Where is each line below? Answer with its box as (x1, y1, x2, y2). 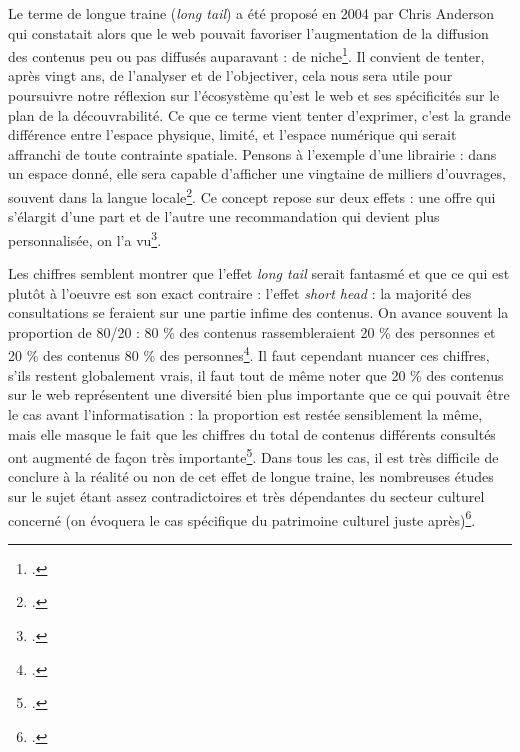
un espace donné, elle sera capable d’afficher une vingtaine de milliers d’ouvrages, (8, 163, 506, 184)
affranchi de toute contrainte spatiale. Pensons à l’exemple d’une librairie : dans (8, 143, 497, 164)
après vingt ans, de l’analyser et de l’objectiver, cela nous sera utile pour (8, 65, 453, 86)
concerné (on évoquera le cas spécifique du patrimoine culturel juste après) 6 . (8, 506, 476, 530)
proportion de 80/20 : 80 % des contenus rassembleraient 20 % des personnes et (8, 321, 496, 342)
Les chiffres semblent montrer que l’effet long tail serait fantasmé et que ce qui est (8, 263, 510, 284)
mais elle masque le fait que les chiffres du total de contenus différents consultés (8, 423, 496, 444)
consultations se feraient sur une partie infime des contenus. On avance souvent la (8, 302, 509, 323)
